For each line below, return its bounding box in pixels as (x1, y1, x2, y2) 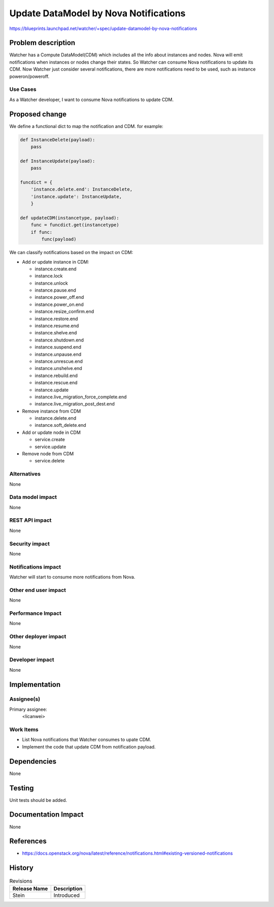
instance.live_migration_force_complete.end (35, 394, 127, 400)
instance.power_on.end (35, 301, 84, 307)
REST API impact (9, 517, 52, 524)
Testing (9, 784, 34, 792)
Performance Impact (9, 610, 62, 617)
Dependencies (9, 757, 57, 766)
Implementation (9, 680, 61, 689)
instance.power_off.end (35, 294, 84, 300)
